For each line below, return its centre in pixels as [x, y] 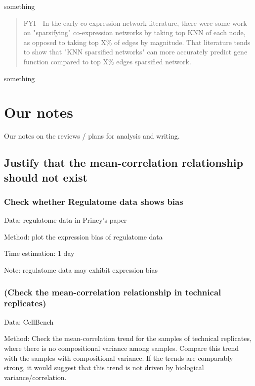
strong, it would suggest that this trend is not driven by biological [104, 367]
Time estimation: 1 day [39, 253]
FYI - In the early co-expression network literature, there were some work [135, 23]
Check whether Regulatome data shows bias [94, 201]
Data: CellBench [29, 321]
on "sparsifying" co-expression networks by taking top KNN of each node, [134, 32]
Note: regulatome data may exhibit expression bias [81, 270]
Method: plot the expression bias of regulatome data [83, 236]
